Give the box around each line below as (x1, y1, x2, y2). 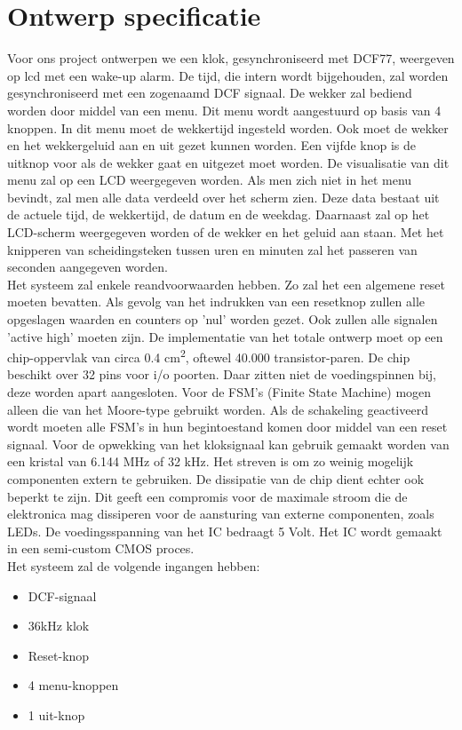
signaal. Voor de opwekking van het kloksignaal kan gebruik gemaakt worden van (7, 434, 450, 453)
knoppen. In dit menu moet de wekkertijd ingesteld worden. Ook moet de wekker (7, 118, 449, 137)
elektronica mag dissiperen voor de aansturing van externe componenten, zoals (7, 504, 434, 523)
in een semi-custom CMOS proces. (7, 539, 195, 558)
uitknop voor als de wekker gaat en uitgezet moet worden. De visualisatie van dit (7, 153, 450, 171)
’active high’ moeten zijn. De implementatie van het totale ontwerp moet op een (7, 327, 443, 345)
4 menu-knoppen (28, 676, 119, 694)
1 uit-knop (28, 705, 85, 724)
